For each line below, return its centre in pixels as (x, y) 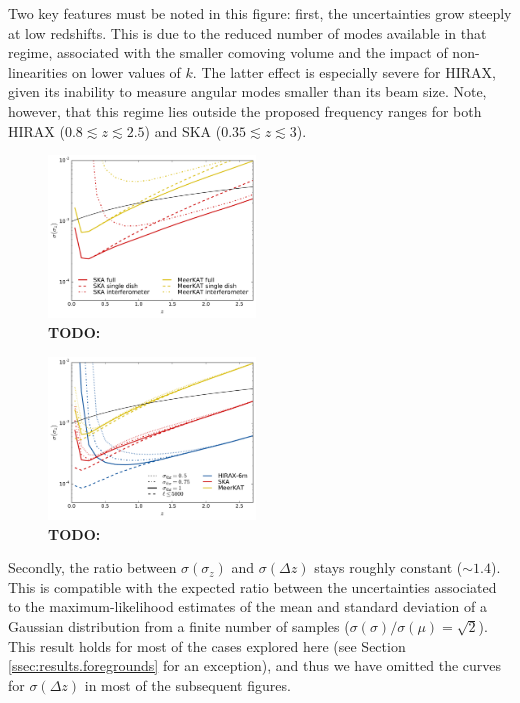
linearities (38, 71)
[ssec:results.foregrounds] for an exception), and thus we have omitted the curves (255, 665)
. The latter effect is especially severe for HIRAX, (344, 71)
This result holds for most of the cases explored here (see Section (207, 645)
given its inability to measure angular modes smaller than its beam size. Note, (247, 91)
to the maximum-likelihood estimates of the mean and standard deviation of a (247, 606)
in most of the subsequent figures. (187, 684)
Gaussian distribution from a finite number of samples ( (179, 625)
